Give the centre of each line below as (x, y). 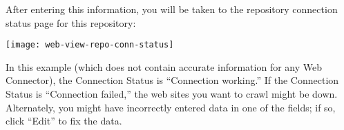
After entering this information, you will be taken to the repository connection (172, 9)
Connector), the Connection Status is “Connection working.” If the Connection (172, 80)
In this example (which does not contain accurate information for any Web (164, 66)
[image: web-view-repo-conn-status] (90, 45)
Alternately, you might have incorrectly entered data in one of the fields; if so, (171, 107)
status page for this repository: (71, 22)
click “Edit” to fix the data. (64, 121)
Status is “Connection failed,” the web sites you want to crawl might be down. (172, 94)
